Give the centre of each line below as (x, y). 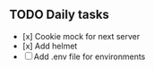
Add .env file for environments (90, 56)
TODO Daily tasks (60, 15)
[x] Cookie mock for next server (81, 36)
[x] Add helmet (50, 46)
